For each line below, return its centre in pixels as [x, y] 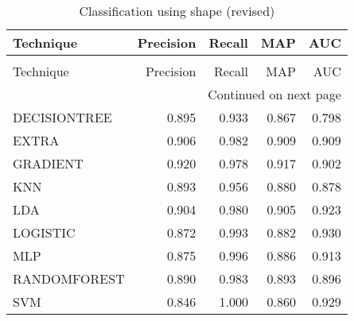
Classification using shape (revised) [177, 11]
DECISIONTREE [62, 117]
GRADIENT [48, 163]
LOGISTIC [44, 232]
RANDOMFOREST [69, 278]
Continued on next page [274, 94]
